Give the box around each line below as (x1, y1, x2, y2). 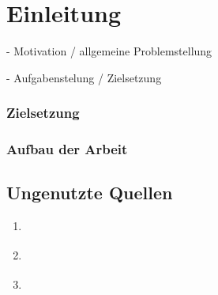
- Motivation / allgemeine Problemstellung (6, 43, 212, 59)
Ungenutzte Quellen (6, 180, 173, 205)
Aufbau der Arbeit (6, 139, 128, 159)
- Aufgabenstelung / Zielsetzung (6, 69, 162, 85)
